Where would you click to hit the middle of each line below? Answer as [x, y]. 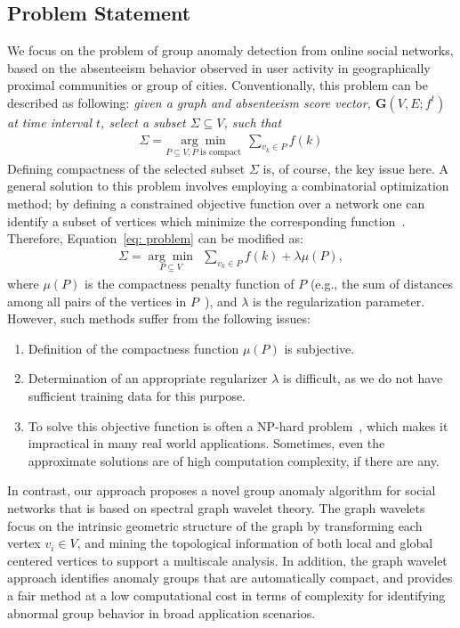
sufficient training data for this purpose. [137, 396]
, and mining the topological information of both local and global [255, 543]
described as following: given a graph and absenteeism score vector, [189, 102]
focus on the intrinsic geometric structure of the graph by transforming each [215, 525]
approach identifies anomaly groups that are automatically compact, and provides [230, 578]
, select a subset [143, 122]
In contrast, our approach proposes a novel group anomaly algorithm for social [222, 490]
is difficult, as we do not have [363, 378]
